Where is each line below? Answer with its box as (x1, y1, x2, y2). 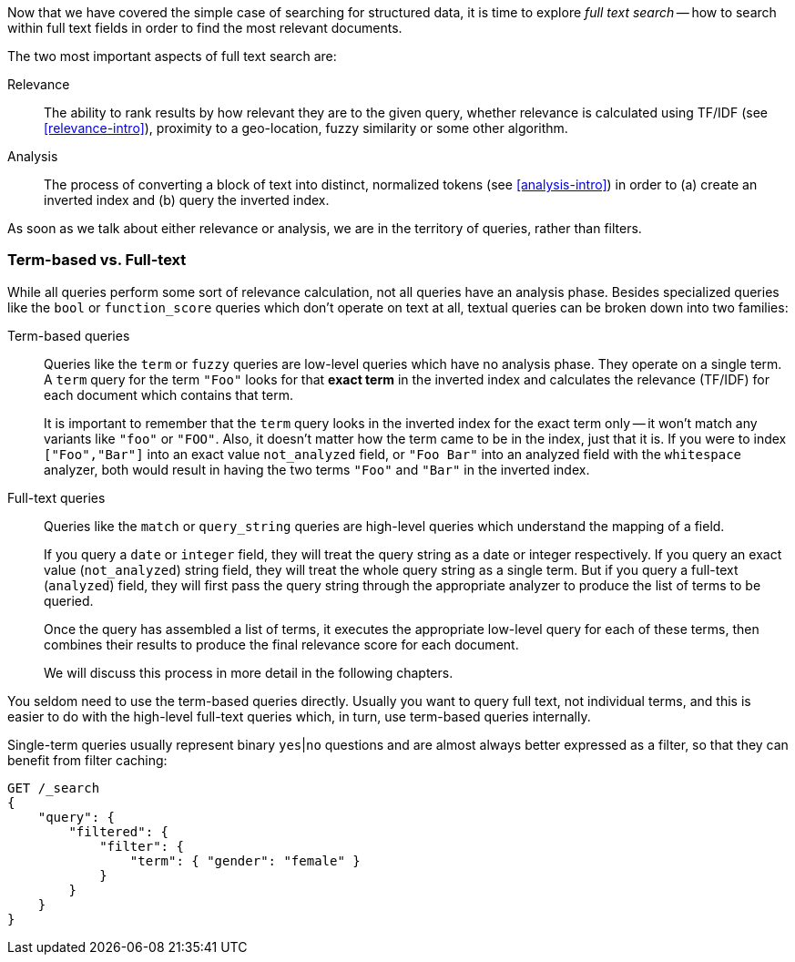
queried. (44, 592, 94, 609)
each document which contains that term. (44, 386, 293, 403)
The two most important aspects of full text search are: (7, 48, 337, 64)
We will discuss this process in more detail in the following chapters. (44, 664, 454, 681)
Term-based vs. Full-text (7, 251, 187, 270)
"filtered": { (68, 824, 169, 839)
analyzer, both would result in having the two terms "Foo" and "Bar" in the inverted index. (44, 461, 590, 477)
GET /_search (7, 780, 100, 795)
